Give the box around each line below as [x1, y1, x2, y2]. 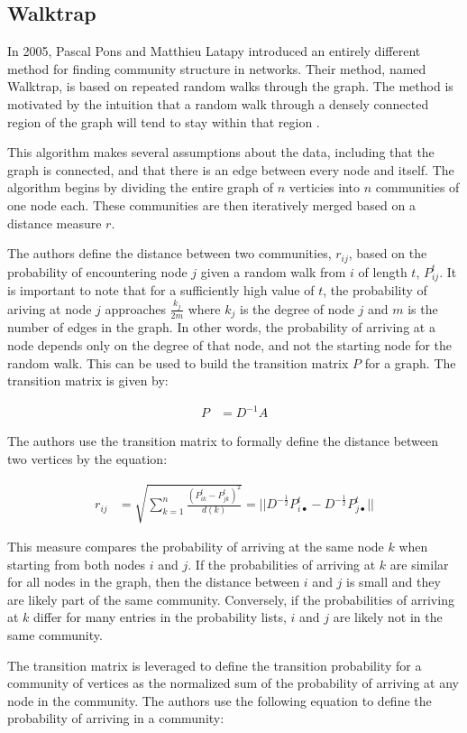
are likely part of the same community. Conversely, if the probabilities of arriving [7, 589, 454, 608]
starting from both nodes [7, 554, 146, 573]
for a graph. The [364, 353, 456, 372]
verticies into [288, 178, 361, 197]
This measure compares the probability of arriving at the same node [7, 537, 384, 555]
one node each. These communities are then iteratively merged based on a [7, 195, 416, 214]
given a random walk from [200, 262, 346, 281]
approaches [105, 299, 166, 318]
